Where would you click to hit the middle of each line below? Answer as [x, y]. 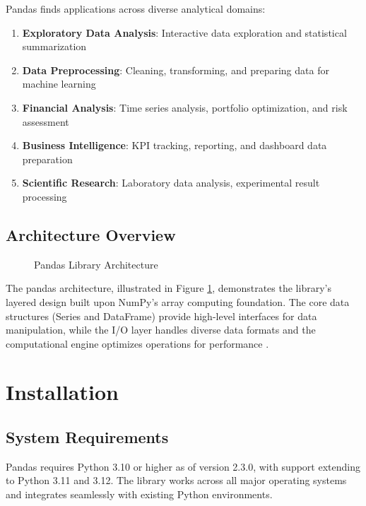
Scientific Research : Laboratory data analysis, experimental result [171, 183]
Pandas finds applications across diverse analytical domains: [136, 8]
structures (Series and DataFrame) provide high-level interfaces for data [161, 316]
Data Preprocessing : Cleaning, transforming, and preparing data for [176, 70]
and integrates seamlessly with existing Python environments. [139, 494]
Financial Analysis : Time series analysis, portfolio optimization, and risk [185, 107]
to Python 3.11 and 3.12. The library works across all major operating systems [176, 480]
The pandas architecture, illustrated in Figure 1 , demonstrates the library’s [169, 288]
